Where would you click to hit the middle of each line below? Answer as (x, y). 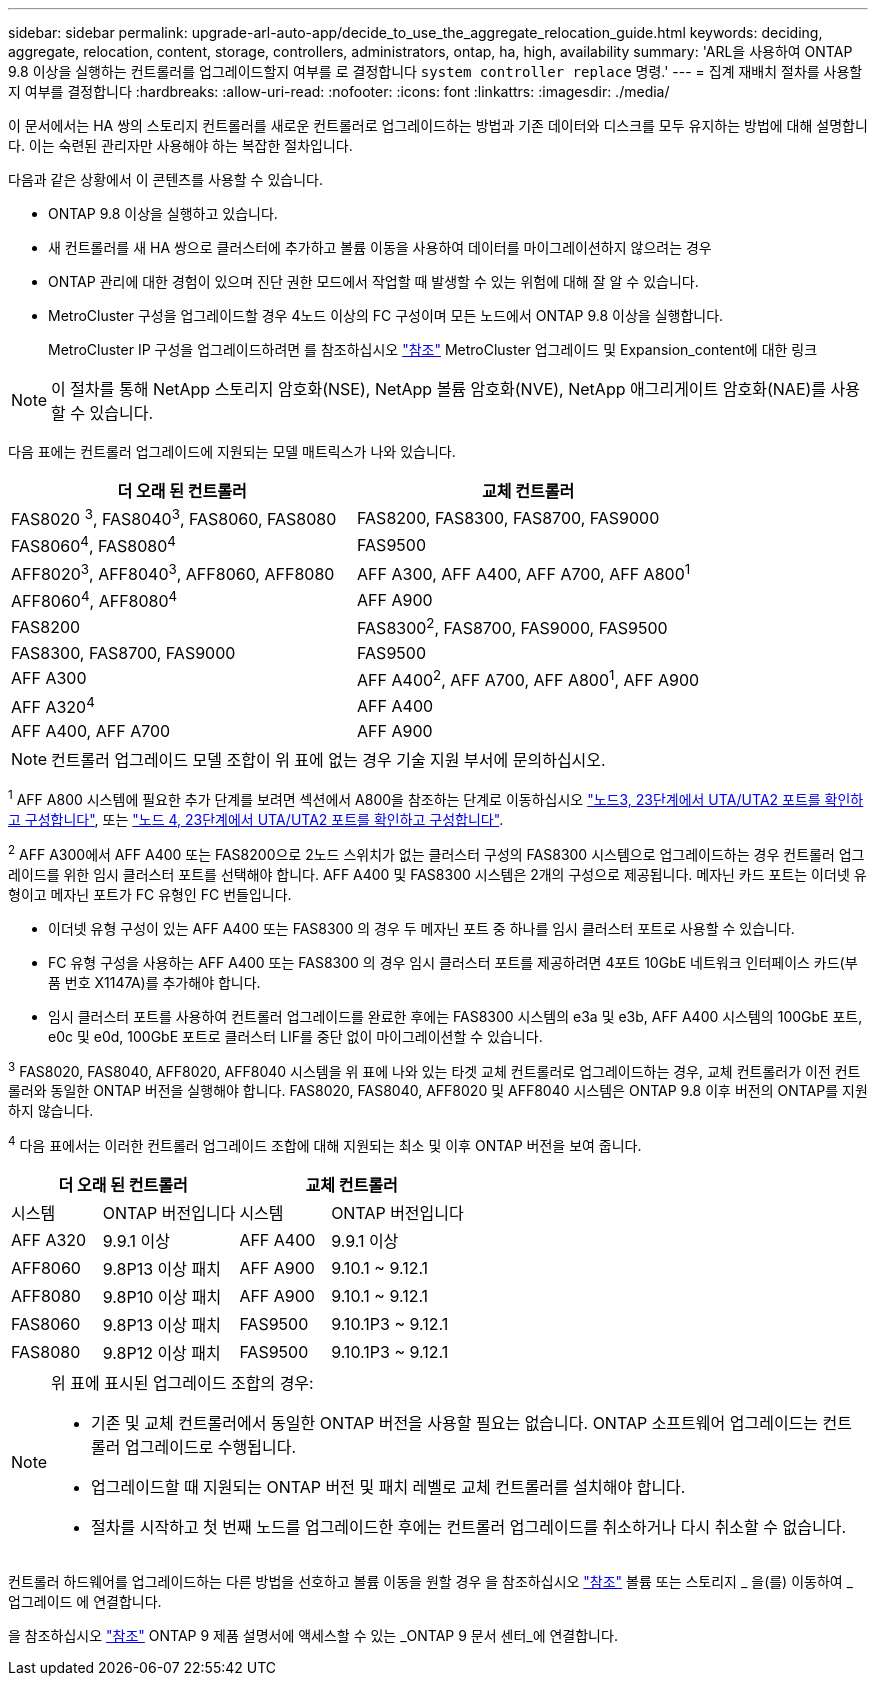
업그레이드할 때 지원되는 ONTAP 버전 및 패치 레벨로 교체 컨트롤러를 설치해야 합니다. (388, 1486)
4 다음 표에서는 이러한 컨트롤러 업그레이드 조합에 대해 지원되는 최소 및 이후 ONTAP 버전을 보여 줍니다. (325, 1144)
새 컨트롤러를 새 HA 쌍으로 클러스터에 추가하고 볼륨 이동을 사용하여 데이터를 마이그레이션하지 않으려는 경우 (380, 247)
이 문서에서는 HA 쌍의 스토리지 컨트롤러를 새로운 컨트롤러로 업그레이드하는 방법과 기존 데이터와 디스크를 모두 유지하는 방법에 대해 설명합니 (438, 125)
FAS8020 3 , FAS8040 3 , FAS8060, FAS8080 (174, 518)
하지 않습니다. (51, 1111)
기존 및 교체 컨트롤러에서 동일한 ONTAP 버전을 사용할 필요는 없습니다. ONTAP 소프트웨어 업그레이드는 (455, 1422)
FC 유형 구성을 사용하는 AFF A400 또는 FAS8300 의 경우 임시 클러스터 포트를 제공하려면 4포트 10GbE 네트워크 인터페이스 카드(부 (453, 962)
